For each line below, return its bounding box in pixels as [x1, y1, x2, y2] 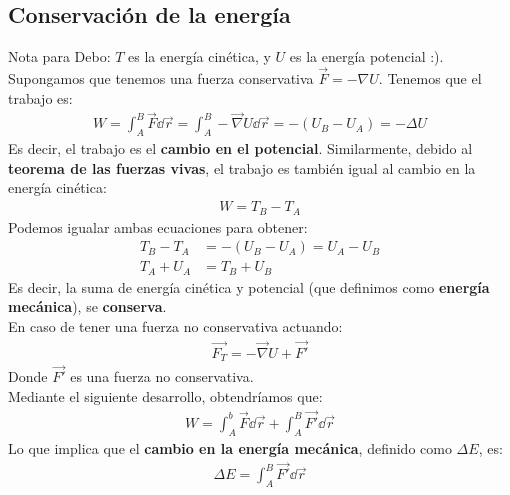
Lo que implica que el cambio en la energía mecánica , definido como [8, 437, 452, 458]
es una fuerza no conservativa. [70, 366, 254, 387]
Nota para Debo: [8, 46, 111, 67]
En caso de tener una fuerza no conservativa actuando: [8, 315, 343, 336]
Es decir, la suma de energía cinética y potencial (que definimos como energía [8, 276, 490, 297]
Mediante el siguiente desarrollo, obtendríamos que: [8, 385, 323, 406]
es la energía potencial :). [289, 46, 444, 67]
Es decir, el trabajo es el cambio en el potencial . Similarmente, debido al [8, 138, 473, 159]
